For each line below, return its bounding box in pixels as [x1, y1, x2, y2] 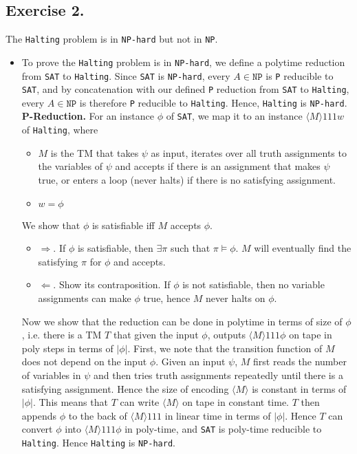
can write [120, 395, 160, 409]
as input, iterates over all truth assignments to [151, 145, 347, 160]
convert [21, 422, 53, 436]
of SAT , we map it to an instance [166, 109, 303, 123]
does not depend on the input [21, 354, 147, 369]
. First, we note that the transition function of [127, 340, 323, 355]
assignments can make [38, 290, 131, 305]
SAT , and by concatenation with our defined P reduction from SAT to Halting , [21, 82, 349, 96]
